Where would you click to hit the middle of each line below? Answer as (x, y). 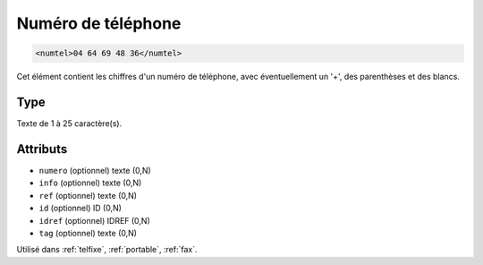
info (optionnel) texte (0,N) (90, 183)
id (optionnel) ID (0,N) (80, 208)
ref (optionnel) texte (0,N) (88, 195)
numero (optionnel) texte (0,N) (95, 170)
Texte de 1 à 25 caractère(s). (69, 124)
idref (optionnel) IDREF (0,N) (95, 220)
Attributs (42, 149)
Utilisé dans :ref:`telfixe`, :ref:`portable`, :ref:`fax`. (107, 250)
